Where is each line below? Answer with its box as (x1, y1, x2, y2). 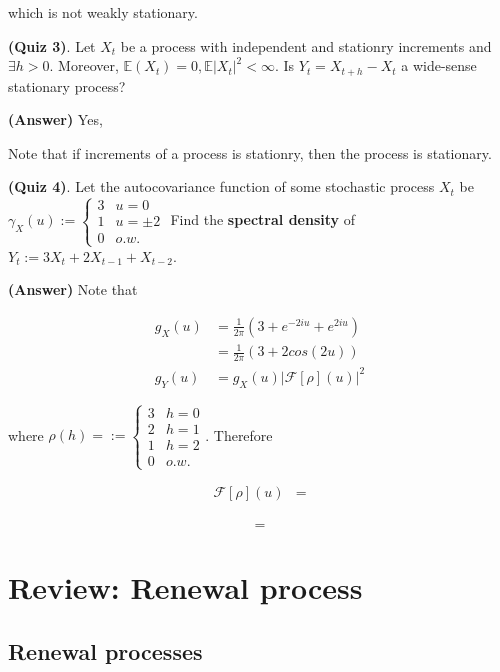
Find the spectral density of (170, 209, 356, 230)
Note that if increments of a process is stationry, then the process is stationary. (8, 142, 492, 163)
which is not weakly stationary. (8, 2, 198, 22)
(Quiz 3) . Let (8, 35, 96, 56)
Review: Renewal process (8, 567, 363, 608)
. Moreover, (49, 55, 119, 76)
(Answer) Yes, (8, 109, 103, 130)
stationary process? (8, 75, 126, 96)
